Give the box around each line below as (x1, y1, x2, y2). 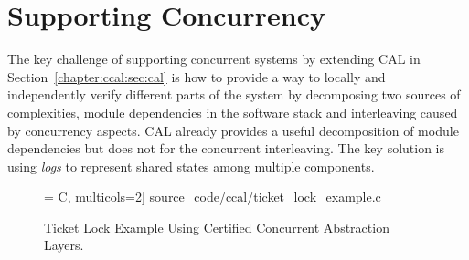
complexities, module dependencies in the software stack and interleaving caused (7, 102, 458, 121)
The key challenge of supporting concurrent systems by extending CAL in (7, 49, 421, 68)
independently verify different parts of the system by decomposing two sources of (7, 85, 461, 104)
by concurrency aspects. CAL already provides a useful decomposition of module (7, 120, 459, 140)
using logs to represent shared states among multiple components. (7, 156, 375, 175)
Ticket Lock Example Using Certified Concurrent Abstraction (44, 217, 389, 236)
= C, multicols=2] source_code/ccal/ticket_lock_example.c (44, 187, 381, 206)
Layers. (44, 235, 84, 255)
